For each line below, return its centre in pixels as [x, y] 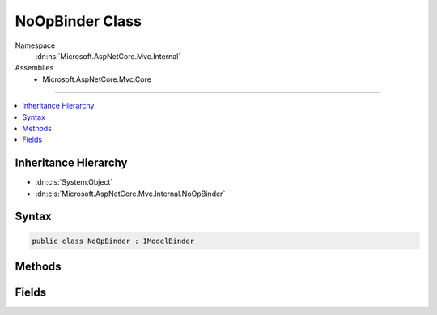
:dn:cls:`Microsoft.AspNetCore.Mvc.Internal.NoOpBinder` [130, 194]
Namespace [35, 45]
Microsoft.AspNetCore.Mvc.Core [97, 79]
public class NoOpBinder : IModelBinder [113, 241]
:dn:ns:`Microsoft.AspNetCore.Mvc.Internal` [108, 56]
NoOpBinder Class [78, 21]
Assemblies [34, 68]
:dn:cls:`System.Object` [74, 182]
